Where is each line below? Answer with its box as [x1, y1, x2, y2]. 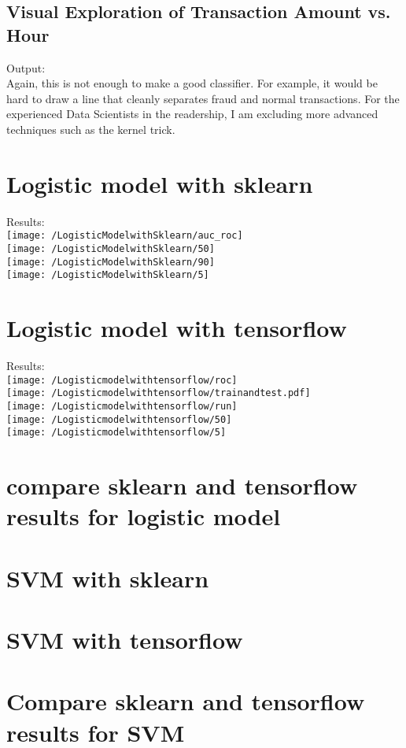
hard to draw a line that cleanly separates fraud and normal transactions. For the [6, 90, 400, 106]
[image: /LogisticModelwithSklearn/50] [6, 243, 215, 254]
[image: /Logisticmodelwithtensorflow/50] [6, 413, 232, 425]
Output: [6, 59, 46, 76]
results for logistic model [6, 500, 281, 532]
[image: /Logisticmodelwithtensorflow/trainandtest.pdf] [6, 387, 311, 399]
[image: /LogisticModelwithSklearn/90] [6, 256, 215, 268]
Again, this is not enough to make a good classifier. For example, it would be [6, 75, 378, 91]
